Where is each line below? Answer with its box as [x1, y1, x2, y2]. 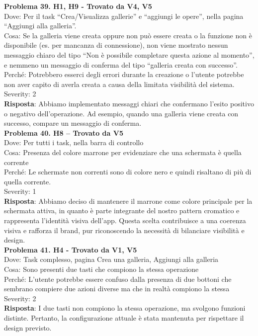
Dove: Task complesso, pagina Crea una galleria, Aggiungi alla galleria [4, 254, 219, 264]
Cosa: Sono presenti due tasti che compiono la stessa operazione [4, 264, 199, 274]
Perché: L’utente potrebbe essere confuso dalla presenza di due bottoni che [4, 273, 232, 284]
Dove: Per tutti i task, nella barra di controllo [4, 137, 144, 148]
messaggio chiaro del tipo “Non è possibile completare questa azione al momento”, [4, 49, 255, 60]
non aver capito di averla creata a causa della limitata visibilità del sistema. [4, 79, 235, 89]
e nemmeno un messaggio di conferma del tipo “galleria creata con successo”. [4, 59, 238, 70]
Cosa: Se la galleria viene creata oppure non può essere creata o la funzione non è [4, 30, 252, 40]
